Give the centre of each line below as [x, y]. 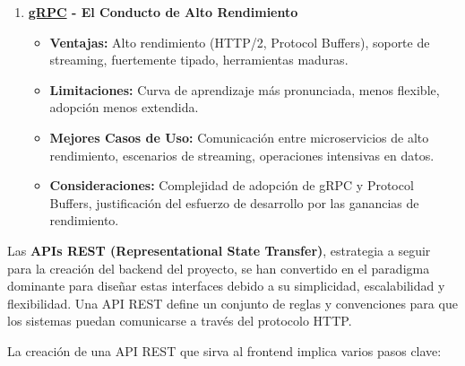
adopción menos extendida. [124, 107]
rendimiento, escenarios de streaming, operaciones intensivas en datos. [242, 155]
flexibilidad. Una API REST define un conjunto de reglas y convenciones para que [232, 303]
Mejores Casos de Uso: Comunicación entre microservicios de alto [239, 137]
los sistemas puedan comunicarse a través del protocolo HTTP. [180, 321]
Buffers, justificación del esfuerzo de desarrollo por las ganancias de [234, 202]
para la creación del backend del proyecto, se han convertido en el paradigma [219, 268]
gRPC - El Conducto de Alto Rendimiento [163, 12]
